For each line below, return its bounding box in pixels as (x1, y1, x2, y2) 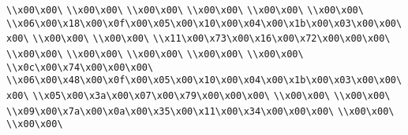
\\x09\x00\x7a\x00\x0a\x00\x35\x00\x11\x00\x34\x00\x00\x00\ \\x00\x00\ (6, 105, 395, 117)
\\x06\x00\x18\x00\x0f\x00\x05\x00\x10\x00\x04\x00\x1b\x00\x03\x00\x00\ (6, 17, 402, 29)
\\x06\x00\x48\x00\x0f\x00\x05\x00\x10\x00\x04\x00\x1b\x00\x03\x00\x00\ (6, 75, 402, 86)
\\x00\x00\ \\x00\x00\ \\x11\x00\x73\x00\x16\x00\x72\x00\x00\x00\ (32, 33, 391, 45)
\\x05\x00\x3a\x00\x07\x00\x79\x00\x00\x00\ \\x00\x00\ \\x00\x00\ (32, 89, 391, 101)
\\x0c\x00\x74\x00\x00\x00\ (6, 61, 154, 73)
